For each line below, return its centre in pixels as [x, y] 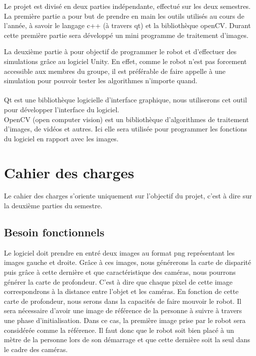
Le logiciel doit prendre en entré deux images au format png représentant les [119, 252]
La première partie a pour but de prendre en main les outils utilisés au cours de [124, 16]
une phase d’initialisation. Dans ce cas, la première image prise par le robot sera [125, 320]
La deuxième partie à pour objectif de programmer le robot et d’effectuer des [120, 51]
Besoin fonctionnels [54, 232]
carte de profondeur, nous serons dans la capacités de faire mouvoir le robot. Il [123, 301]
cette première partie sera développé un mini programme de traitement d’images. [126, 35]
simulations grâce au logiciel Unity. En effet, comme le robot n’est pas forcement [126, 61]
